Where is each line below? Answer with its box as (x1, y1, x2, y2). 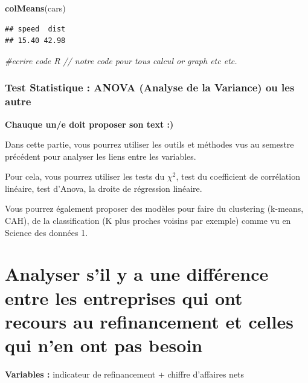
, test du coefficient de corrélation (176, 170, 300, 183)
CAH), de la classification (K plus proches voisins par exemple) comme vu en (5, 214, 291, 227)
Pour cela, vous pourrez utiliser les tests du (5, 170, 165, 183)
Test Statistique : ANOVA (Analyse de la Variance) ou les (5, 80, 295, 95)
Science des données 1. (5, 226, 88, 238)
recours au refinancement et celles (5, 309, 294, 333)
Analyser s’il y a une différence (5, 261, 269, 286)
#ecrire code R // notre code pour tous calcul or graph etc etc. (5, 54, 237, 67)
